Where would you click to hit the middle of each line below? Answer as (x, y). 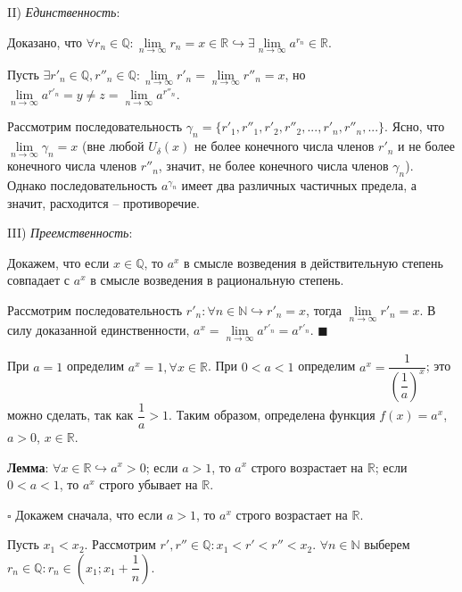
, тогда (324, 310)
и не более (426, 146)
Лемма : (28, 467)
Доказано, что (45, 42)
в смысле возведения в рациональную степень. (217, 280)
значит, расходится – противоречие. (104, 202)
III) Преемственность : (70, 233)
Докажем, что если (58, 262)
